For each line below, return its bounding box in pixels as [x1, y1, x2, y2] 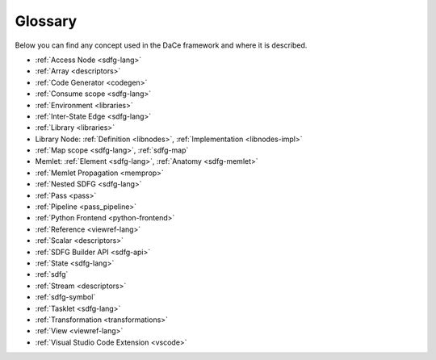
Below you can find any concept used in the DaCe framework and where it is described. [15, 40, 308, 50]
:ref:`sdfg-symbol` [35, 292, 96, 302]
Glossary [15, 12, 78, 30]
